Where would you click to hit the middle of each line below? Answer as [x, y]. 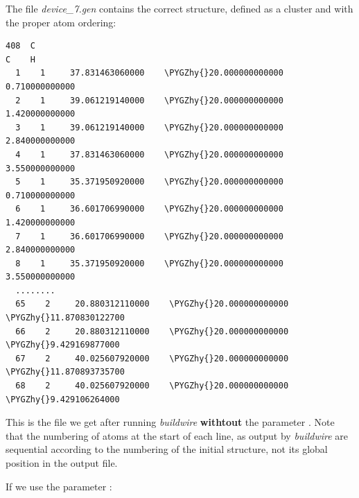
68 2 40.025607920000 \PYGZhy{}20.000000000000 [152, 386]
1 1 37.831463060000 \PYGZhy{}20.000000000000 [149, 73]
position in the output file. [62, 463]
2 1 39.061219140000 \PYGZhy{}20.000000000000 [149, 100]
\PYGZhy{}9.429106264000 [63, 399]
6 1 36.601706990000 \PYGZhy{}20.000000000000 [149, 209]
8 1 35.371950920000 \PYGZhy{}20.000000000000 [149, 263]
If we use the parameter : [59, 486]
